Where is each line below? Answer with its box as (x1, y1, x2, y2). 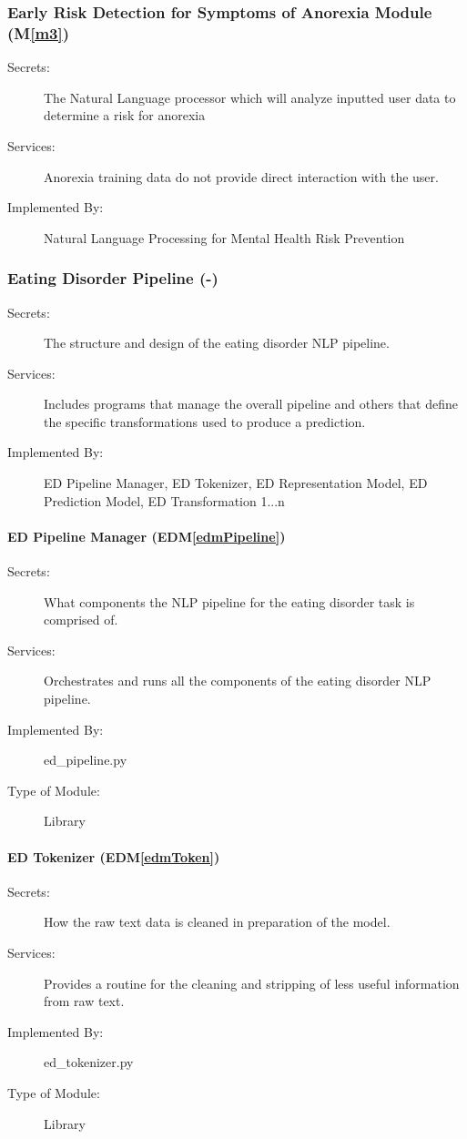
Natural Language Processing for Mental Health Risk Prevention (44, 228, 405, 247)
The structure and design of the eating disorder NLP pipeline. (44, 333, 390, 352)
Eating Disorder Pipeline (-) (7, 267, 218, 290)
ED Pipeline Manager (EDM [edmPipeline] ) (7, 526, 286, 545)
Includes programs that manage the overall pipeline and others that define (44, 394, 459, 413)
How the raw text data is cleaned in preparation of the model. (44, 912, 391, 931)
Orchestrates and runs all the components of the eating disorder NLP (44, 671, 431, 690)
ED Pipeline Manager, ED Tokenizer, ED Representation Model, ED (44, 473, 428, 493)
